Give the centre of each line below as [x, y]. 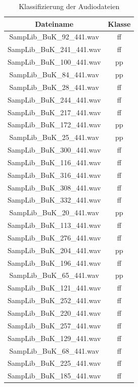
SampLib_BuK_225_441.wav [54, 363]
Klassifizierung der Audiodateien [69, 6]
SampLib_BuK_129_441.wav [54, 338]
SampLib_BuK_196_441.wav [54, 262]
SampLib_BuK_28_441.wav [54, 87]
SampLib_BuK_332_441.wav [54, 200]
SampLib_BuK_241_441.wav [54, 49]
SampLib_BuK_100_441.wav [54, 62]
